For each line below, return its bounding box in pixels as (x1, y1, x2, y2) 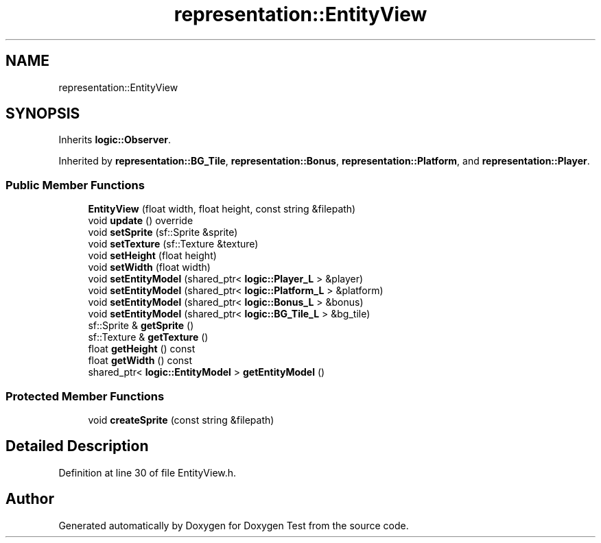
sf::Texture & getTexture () (88, 331, 209, 343)
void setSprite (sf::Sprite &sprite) (88, 226, 238, 239)
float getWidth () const (88, 354, 193, 367)
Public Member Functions (5, 178, 145, 192)
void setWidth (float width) (88, 261, 211, 274)
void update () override (88, 215, 193, 227)
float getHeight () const (88, 343, 196, 355)
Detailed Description (5, 437, 149, 455)
